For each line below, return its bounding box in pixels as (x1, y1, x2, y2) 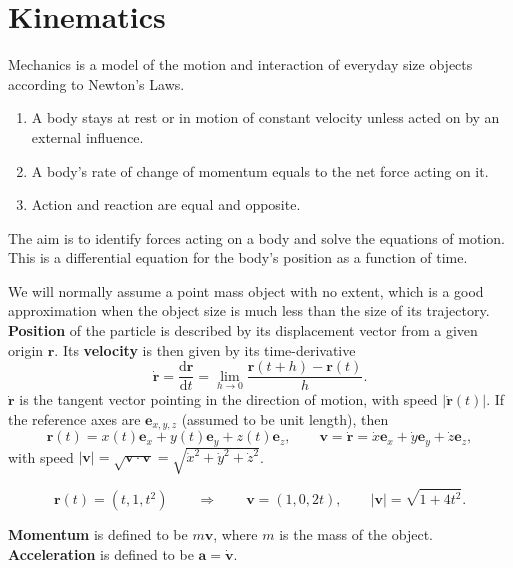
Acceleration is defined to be (8, 543, 194, 564)
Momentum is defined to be (8, 524, 188, 545)
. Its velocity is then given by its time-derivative (54, 339, 356, 360)
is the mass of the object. (279, 524, 433, 545)
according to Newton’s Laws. (8, 73, 185, 94)
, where (213, 524, 258, 545)
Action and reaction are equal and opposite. (31, 194, 301, 215)
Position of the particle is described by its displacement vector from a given (8, 320, 478, 341)
